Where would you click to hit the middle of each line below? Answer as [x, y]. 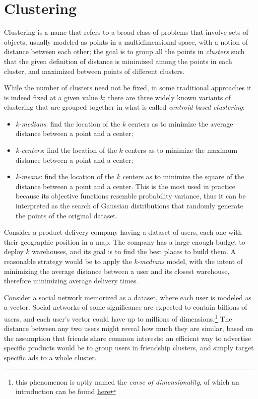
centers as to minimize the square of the [184, 176]
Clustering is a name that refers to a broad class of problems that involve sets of [126, 32]
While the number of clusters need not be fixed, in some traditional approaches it [128, 88]
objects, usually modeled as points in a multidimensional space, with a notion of [126, 41]
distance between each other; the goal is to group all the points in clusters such [124, 51]
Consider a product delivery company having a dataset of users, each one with [123, 232]
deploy [14, 251]
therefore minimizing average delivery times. [71, 281]
